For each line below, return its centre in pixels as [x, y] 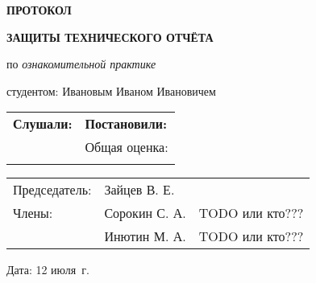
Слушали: [43, 124]
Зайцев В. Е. [139, 190]
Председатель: [52, 190]
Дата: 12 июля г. [48, 270]
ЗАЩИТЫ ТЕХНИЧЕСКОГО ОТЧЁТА [110, 37]
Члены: [33, 213]
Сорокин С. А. [145, 213]
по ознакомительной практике [81, 64]
